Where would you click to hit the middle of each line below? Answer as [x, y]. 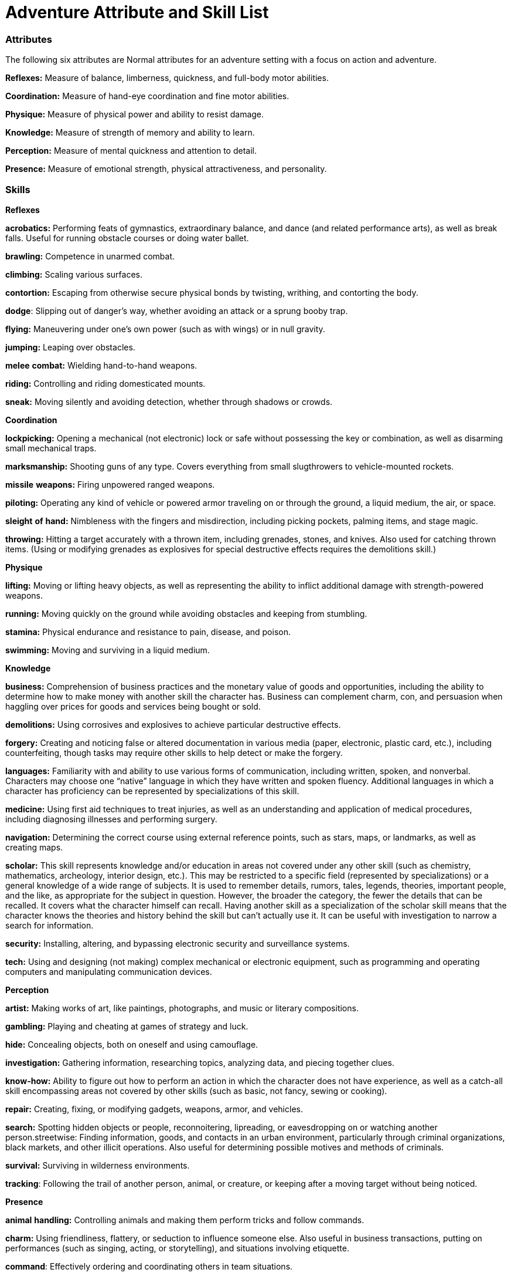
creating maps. [34, 847]
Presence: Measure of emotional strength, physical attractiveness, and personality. [166, 169]
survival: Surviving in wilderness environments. [98, 1165]
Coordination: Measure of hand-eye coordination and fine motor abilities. [147, 96]
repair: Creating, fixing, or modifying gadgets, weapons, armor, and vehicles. [154, 1109]
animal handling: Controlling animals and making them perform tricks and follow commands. [185, 1220]
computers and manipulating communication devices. [109, 971]
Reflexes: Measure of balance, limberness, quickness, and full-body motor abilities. [167, 78]
